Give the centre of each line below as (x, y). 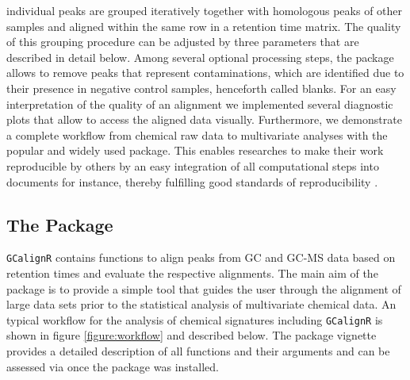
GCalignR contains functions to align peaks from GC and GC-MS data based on (201, 257)
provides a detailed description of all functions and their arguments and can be (198, 351)
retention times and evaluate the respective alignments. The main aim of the (192, 273)
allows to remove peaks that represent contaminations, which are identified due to (205, 73)
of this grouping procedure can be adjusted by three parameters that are (183, 42)
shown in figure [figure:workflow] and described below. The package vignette (192, 335)
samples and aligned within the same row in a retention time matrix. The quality (204, 26)
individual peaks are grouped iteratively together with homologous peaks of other (205, 10)
